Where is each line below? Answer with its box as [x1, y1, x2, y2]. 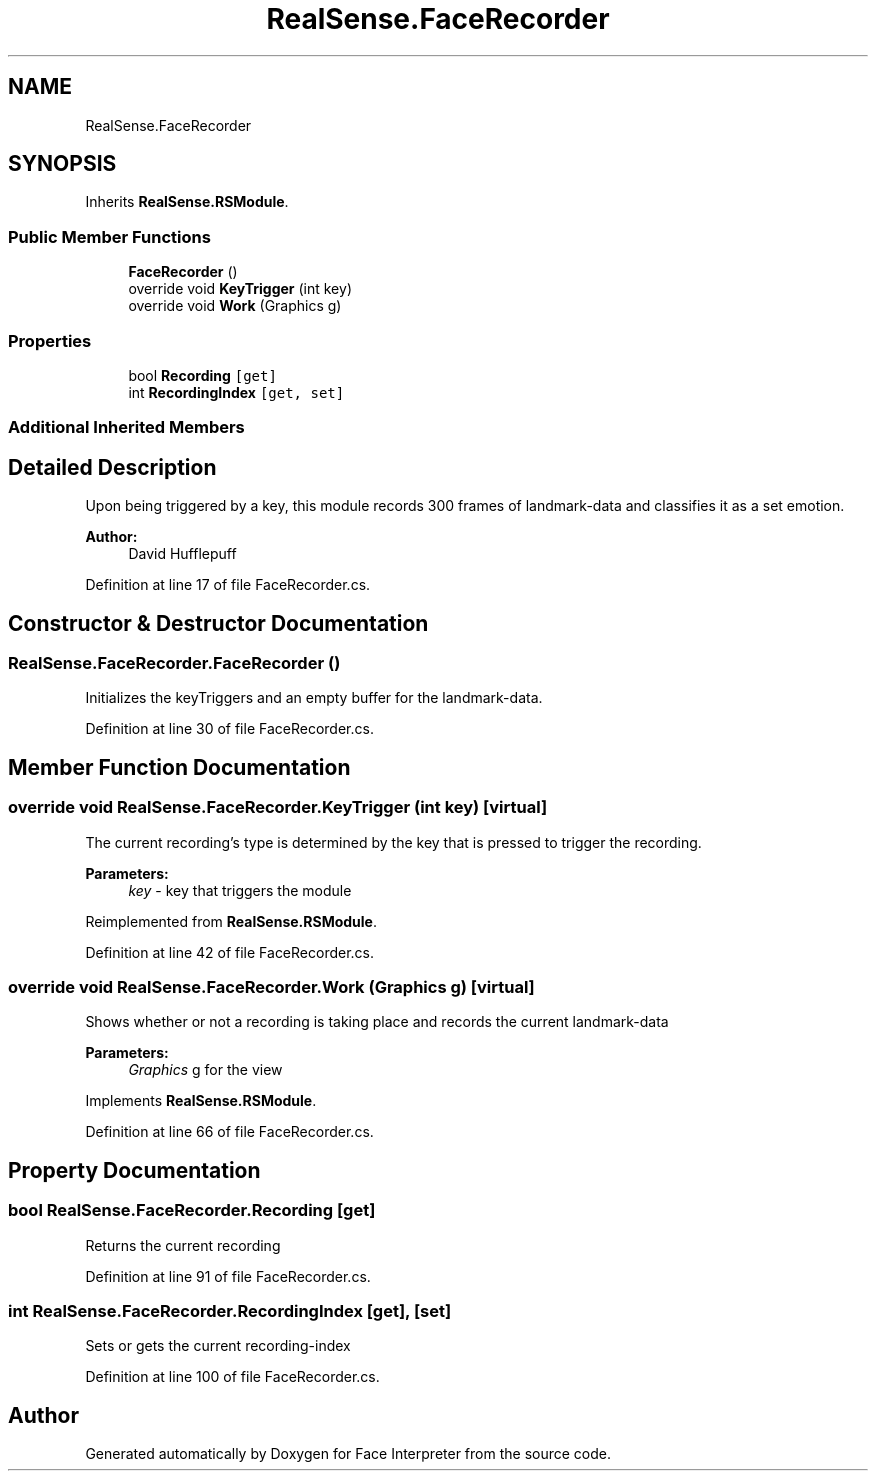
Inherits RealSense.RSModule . [85, 193, 289, 211]
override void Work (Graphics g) [128, 297, 342, 315]
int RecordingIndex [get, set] [128, 383, 345, 401]
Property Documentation [8, 1157, 261, 1183]
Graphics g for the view [128, 1061, 283, 1079]
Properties [8, 330, 92, 351]
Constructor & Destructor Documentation [8, 610, 429, 636]
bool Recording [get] [128, 366, 277, 384]
